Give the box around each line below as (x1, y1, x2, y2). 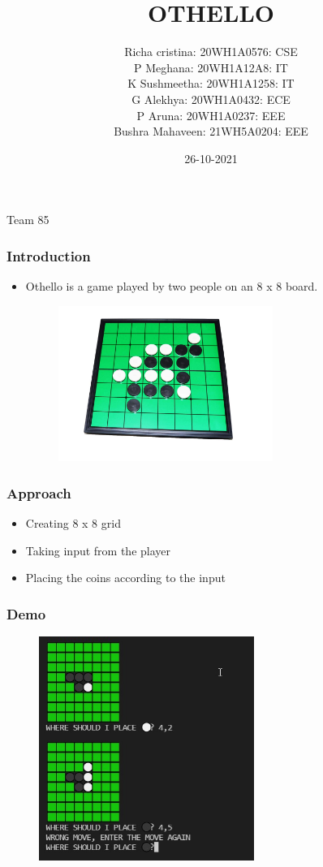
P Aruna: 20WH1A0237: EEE (136, 106, 286, 123)
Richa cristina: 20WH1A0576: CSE (124, 43, 298, 60)
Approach (6, 482, 71, 503)
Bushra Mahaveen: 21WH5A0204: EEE (114, 123, 308, 140)
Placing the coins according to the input (25, 569, 226, 586)
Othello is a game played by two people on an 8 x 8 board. (25, 278, 318, 295)
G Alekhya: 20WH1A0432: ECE (131, 90, 291, 107)
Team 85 (6, 211, 50, 228)
